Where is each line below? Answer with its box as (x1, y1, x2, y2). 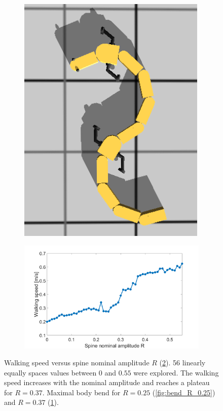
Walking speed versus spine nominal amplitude (4, 357, 150, 368)
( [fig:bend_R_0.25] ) (152, 387, 215, 397)
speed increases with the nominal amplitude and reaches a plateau (4, 377, 210, 388)
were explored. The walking (133, 367, 219, 378)
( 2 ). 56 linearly (159, 357, 206, 368)
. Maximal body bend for (42, 387, 121, 397)
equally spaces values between (4, 367, 97, 378)
